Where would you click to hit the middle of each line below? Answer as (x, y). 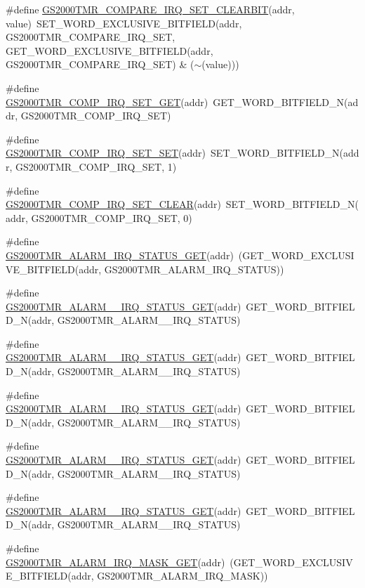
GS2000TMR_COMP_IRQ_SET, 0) (112, 217)
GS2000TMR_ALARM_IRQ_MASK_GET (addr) (115, 562)
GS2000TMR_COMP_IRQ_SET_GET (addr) (107, 102)
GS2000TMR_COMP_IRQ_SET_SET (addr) (106, 153)
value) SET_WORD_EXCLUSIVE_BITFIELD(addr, (124, 23)
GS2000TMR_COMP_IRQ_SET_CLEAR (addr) (113, 204)
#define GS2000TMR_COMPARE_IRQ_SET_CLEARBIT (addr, (150, 9)
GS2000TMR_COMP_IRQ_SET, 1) (96, 166)
